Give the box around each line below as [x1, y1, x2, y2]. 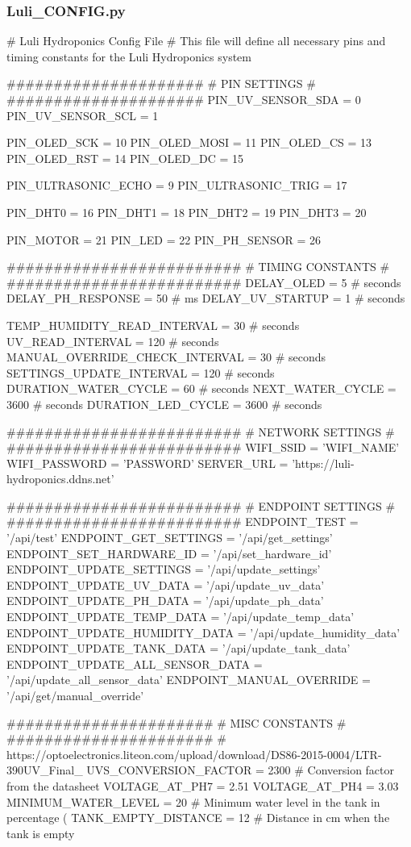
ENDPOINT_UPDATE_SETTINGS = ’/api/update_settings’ [6, 561, 321, 578]
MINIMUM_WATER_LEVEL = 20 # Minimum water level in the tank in [6, 793, 380, 810]
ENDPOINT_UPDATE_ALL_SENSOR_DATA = [6, 655, 263, 672]
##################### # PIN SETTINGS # [6, 75, 316, 92]
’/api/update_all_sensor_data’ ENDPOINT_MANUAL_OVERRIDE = [6, 671, 371, 688]
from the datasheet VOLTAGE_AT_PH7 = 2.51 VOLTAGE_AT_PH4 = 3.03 [6, 777, 399, 794]
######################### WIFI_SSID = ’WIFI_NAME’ [6, 439, 400, 456]
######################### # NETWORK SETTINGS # [6, 423, 395, 440]
